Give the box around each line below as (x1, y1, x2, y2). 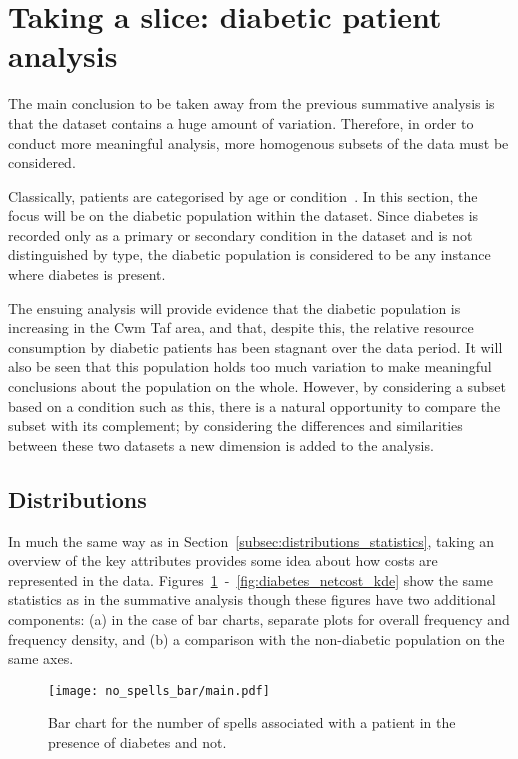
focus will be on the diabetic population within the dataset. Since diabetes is (8, 205, 479, 226)
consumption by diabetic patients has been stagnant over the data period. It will (8, 336, 503, 357)
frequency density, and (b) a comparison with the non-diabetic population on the (8, 628, 505, 649)
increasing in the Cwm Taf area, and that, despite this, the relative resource (8, 317, 474, 338)
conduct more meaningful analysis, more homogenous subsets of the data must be (8, 132, 509, 153)
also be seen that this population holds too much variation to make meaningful (8, 356, 492, 377)
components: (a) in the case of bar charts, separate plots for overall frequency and (8, 608, 510, 629)
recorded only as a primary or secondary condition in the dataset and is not (8, 224, 473, 245)
